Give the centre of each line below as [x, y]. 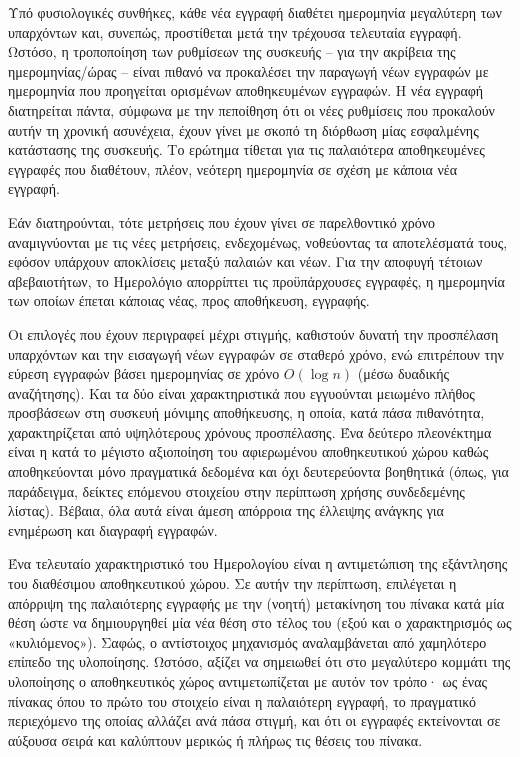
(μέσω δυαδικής [403, 373]
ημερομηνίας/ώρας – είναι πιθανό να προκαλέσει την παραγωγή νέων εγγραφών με [248, 70]
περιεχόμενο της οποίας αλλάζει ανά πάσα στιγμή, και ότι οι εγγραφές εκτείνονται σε [254, 720]
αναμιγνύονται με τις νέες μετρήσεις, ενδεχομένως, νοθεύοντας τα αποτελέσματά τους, [258, 241]
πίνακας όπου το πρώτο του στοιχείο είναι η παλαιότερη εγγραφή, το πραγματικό [242, 700]
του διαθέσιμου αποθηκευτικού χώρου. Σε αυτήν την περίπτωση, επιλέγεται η [232, 583]
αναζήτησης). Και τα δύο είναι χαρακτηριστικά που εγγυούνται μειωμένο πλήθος [241, 392]
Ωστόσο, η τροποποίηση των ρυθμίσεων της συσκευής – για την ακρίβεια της [232, 51]
